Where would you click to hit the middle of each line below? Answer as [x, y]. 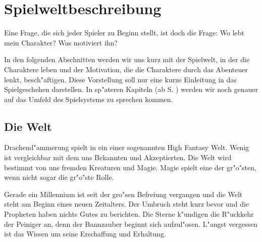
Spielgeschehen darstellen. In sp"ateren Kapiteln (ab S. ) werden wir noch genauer [131, 89]
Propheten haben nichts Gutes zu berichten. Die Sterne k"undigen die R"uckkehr [129, 214]
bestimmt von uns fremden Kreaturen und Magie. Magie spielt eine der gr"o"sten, [130, 167]
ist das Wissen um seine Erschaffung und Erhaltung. [85, 234]
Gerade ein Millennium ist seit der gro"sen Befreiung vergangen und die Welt [123, 194]
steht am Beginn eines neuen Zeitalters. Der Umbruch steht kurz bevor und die [127, 204]
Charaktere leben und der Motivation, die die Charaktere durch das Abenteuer [126, 69]
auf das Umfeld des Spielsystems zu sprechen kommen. [89, 99]
